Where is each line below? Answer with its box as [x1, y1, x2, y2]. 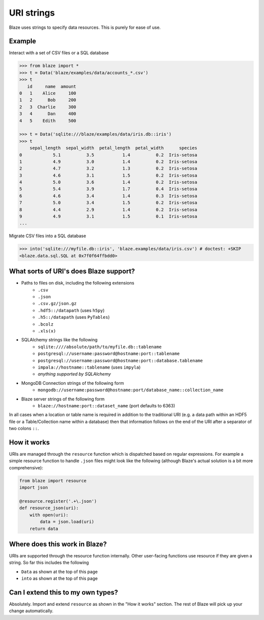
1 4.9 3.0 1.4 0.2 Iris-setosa [19, 159, 198, 164]
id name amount [27, 84, 77, 89]
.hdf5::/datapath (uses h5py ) [38, 307, 105, 313]
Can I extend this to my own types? [9, 588, 118, 597]
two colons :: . [9, 425, 39, 431]
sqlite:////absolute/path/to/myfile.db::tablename [38, 344, 162, 350]
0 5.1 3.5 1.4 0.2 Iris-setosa [19, 152, 198, 157]
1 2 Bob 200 [19, 97, 77, 103]
